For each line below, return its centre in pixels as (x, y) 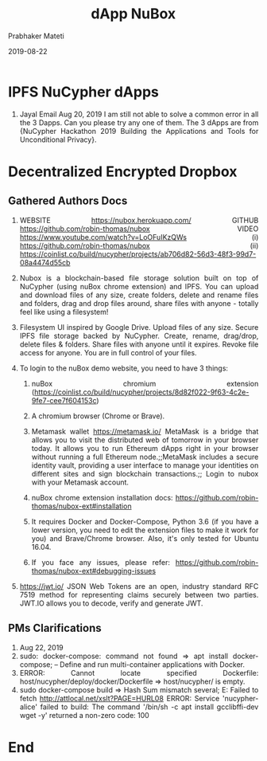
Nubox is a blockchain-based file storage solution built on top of (139, 278)
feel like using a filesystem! (64, 312)
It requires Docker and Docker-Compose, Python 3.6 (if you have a (145, 521)
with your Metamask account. (80, 482)
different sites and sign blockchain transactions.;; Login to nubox (145, 473)
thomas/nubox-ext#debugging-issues (94, 571)
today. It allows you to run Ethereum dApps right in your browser (145, 448)
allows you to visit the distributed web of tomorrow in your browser (145, 440)
